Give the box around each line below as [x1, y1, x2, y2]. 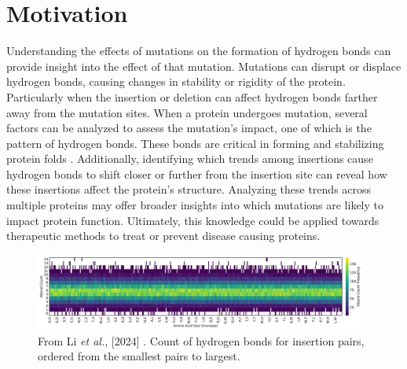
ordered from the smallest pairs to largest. [38, 348, 240, 364]
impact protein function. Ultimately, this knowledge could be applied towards [6, 212, 379, 228]
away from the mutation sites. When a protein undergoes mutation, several [6, 104, 368, 120]
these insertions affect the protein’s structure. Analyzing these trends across [6, 181, 372, 197]
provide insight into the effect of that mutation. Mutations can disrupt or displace [6, 57, 401, 74]
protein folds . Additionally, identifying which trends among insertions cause [6, 150, 373, 167]
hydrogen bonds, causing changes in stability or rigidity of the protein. [6, 73, 346, 90]
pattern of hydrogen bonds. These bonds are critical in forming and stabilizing [6, 135, 384, 151]
